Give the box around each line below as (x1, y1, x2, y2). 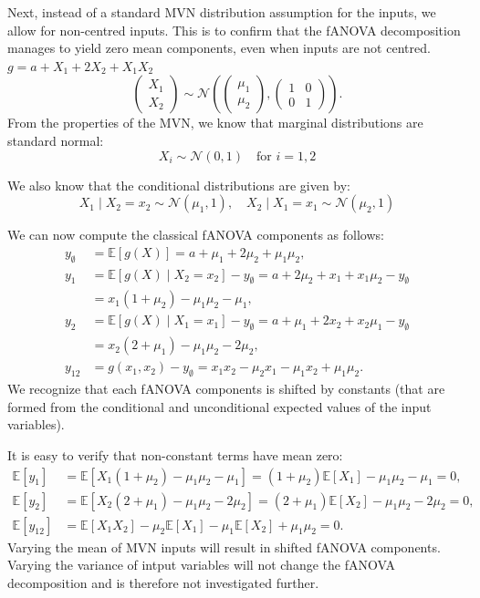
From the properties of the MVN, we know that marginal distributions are (7, 113, 423, 132)
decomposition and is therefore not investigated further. (7, 572, 319, 592)
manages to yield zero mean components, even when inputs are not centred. (7, 38, 431, 57)
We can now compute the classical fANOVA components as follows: (7, 225, 384, 244)
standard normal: (7, 130, 104, 149)
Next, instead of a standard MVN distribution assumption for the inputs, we (7, 3, 436, 21)
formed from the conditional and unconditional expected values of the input (7, 397, 432, 416)
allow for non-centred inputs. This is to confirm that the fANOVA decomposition (7, 20, 461, 39)
